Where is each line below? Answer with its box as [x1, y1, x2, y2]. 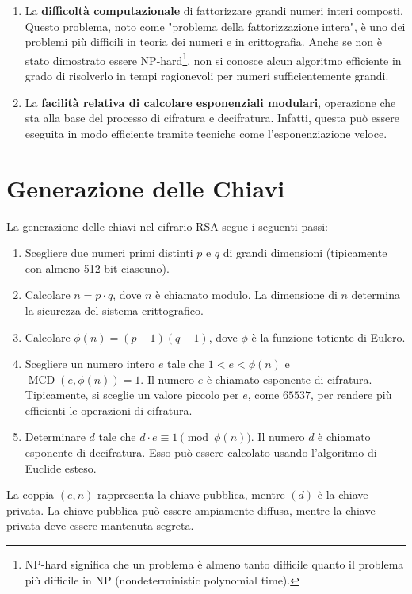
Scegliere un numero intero [25, 355, 155, 372]
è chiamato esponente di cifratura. [206, 370, 372, 387]
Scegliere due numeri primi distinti [25, 244, 193, 261]
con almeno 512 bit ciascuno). [25, 259, 170, 276]
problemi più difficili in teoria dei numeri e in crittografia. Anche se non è [25, 33, 383, 50]
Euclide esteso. [25, 459, 97, 476]
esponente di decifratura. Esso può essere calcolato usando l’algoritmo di [25, 444, 377, 461]
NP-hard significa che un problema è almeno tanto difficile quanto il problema [25, 556, 404, 573]
